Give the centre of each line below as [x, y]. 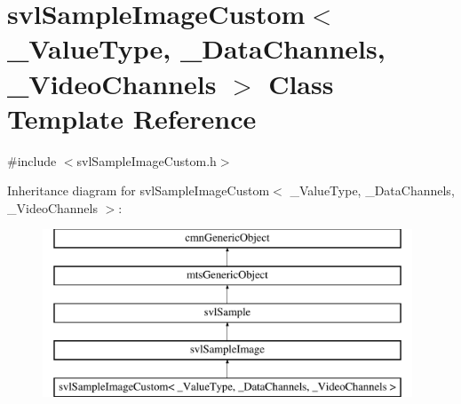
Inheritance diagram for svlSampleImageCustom [139, 190]
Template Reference [132, 118]
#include [32, 160]
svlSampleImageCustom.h [147, 160]
